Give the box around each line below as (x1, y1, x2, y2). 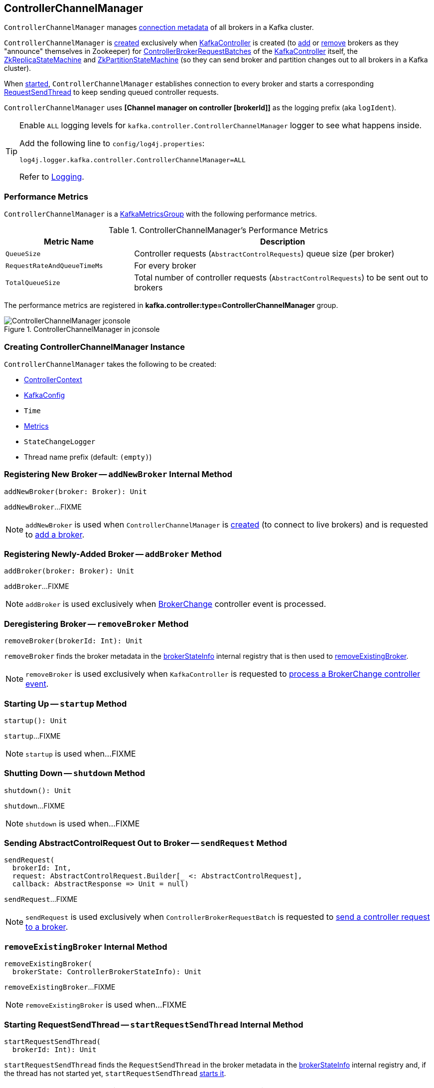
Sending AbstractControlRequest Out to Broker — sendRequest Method (4, 838, 287, 848)
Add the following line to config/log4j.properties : (19, 138, 205, 149)
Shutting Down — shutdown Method (4, 768, 145, 779)
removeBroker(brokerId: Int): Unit (4, 637, 143, 645)
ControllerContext (24, 375, 82, 384)
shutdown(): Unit (4, 786, 71, 795)
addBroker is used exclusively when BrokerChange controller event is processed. (25, 599, 326, 609)
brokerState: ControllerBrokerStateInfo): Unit (12, 968, 202, 976)
